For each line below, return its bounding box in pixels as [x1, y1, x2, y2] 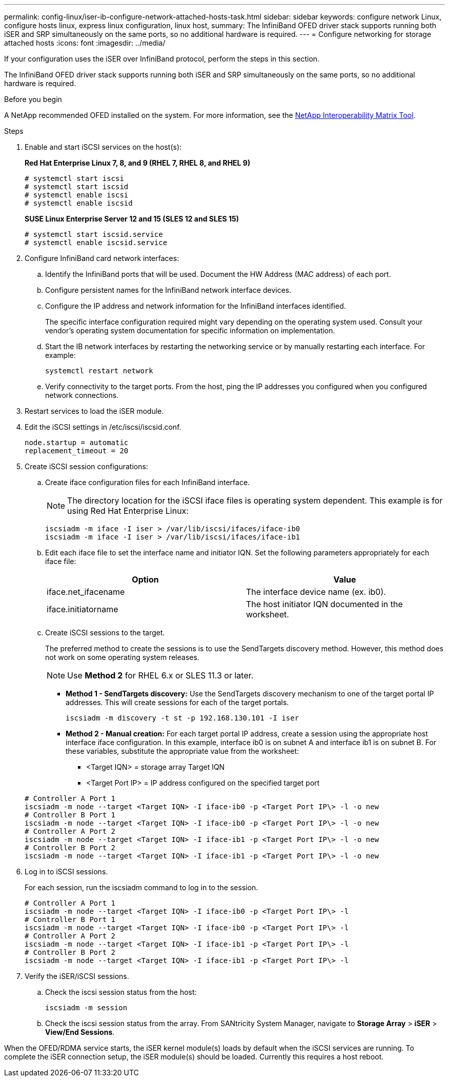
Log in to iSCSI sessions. [25, 867, 108, 876]
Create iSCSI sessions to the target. [45, 628, 165, 637]
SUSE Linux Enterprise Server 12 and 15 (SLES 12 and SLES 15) [25, 214, 239, 223]
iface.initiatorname [47, 604, 118, 614]
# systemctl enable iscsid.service [25, 238, 168, 247]
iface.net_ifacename [47, 587, 125, 597]
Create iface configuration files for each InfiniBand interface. [45, 478, 250, 487]
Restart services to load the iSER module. [25, 407, 164, 415]
